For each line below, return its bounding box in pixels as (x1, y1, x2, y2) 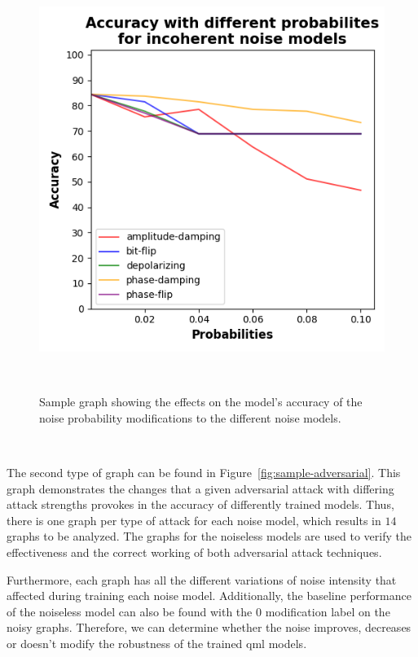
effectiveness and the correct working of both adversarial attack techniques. (7, 543, 382, 560)
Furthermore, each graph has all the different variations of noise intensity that (7, 571, 397, 588)
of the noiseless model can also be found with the (7, 602, 253, 620)
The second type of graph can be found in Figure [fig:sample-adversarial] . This (7, 463, 401, 480)
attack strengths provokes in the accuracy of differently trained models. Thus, (7, 496, 394, 513)
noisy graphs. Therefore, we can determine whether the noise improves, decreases (7, 619, 411, 636)
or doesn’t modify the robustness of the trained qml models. (7, 634, 307, 651)
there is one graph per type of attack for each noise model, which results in (7, 511, 381, 528)
